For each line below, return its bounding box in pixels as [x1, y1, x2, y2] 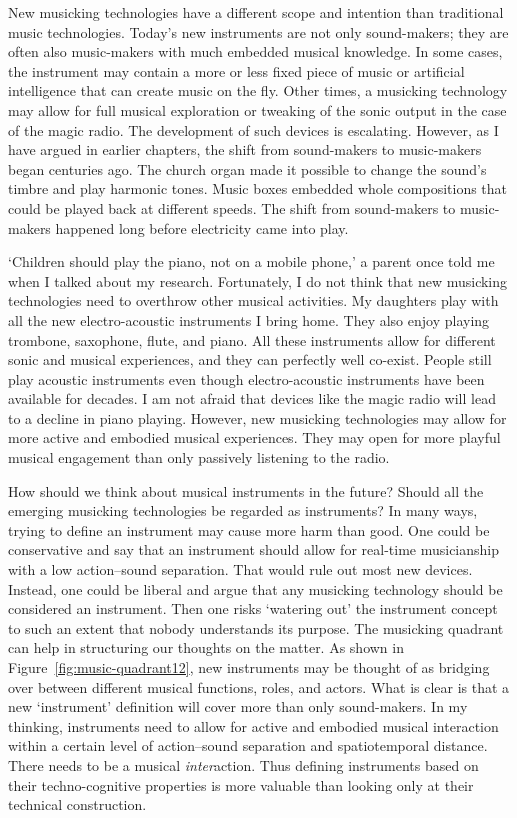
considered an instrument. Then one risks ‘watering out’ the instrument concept [8, 598, 498, 619]
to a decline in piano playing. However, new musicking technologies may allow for [8, 407, 507, 428]
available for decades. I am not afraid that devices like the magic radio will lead [8, 388, 496, 409]
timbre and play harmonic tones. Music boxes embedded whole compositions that [8, 178, 508, 199]
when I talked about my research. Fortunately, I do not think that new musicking [8, 270, 508, 291]
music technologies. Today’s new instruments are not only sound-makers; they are [8, 21, 509, 42]
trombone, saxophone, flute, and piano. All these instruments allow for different [8, 329, 496, 350]
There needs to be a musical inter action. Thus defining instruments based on [8, 754, 479, 775]
